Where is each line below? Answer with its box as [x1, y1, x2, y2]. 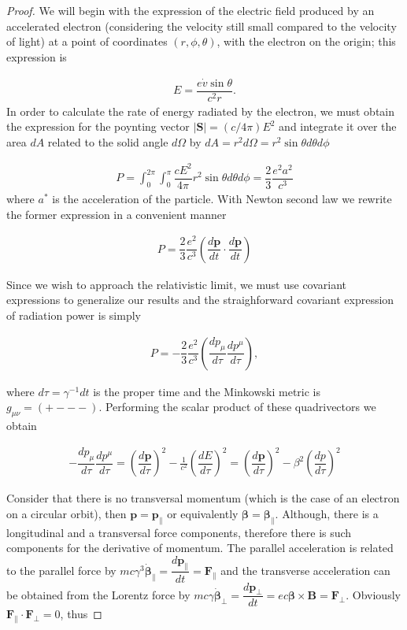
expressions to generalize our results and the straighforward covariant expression [6, 291, 394, 308]
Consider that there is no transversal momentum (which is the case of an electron [6, 490, 400, 506]
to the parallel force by [6, 561, 117, 578]
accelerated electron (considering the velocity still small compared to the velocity [6, 17, 397, 34]
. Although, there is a [275, 505, 379, 521]
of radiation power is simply [6, 307, 141, 324]
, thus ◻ [60, 606, 102, 622]
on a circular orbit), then [6, 505, 127, 521]
